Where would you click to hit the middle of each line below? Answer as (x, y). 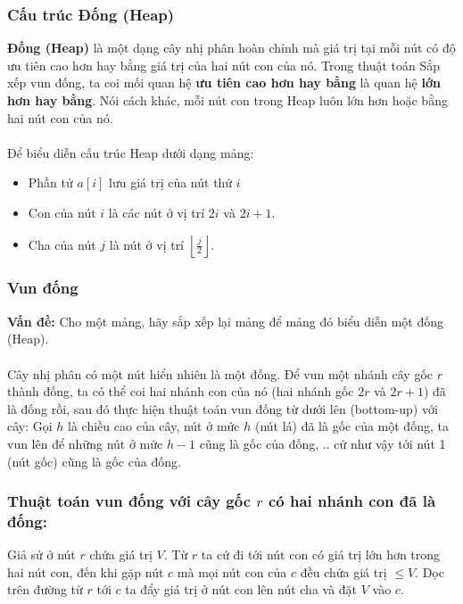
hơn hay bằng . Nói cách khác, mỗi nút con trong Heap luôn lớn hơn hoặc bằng (227, 100)
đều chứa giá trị (343, 571)
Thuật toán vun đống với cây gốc (129, 501)
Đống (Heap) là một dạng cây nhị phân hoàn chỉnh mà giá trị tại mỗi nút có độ (231, 48)
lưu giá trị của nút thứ (171, 182)
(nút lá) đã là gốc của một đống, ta (351, 426)
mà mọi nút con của (232, 571)
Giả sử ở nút (41, 554)
